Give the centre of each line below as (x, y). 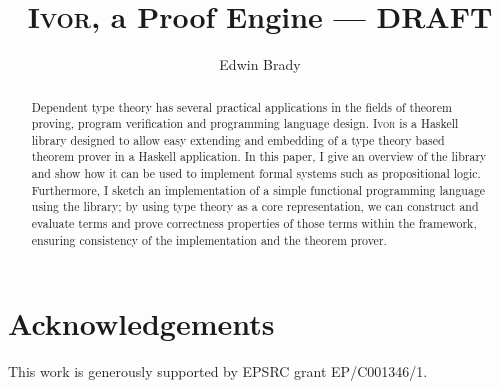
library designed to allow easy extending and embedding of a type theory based (238, 139)
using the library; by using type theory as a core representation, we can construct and (255, 206)
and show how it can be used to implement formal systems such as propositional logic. (256, 173)
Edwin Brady (260, 64)
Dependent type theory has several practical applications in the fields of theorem (241, 106)
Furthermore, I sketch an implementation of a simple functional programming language (258, 189)
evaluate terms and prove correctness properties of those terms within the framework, (254, 223)
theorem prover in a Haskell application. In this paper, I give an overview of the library (259, 156)
